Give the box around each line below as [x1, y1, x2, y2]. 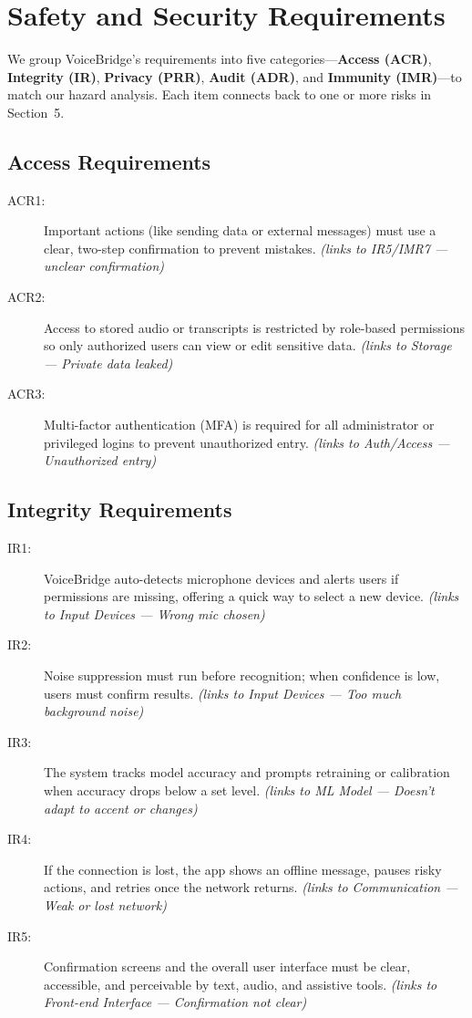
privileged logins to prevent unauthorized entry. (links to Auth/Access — [44, 432, 450, 452]
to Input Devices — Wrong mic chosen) [44, 604, 265, 623]
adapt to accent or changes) [44, 798, 198, 817]
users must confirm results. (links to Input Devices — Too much [44, 683, 402, 702]
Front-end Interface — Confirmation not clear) [44, 992, 307, 1012]
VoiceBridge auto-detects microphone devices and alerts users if [44, 568, 399, 587]
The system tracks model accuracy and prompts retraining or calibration [44, 763, 450, 782]
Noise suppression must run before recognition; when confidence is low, [44, 666, 440, 684]
